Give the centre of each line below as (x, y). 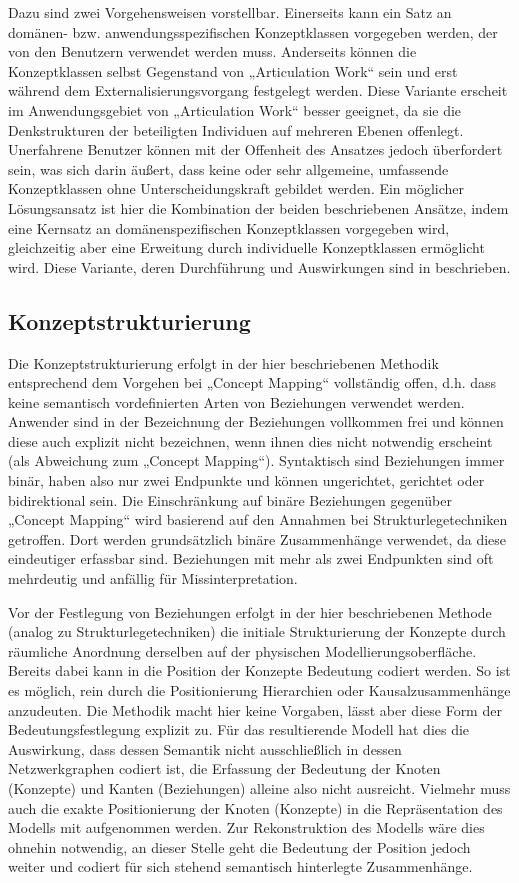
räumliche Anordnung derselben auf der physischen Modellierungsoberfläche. (242, 650)
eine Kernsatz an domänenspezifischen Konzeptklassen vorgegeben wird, (229, 227)
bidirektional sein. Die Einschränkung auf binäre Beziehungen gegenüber (230, 499)
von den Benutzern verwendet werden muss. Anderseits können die (212, 51)
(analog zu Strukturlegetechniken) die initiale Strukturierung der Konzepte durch (257, 631)
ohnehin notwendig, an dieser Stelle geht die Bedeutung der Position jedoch (239, 846)
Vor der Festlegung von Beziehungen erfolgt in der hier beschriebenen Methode (250, 611)
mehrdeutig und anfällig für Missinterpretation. (153, 578)
